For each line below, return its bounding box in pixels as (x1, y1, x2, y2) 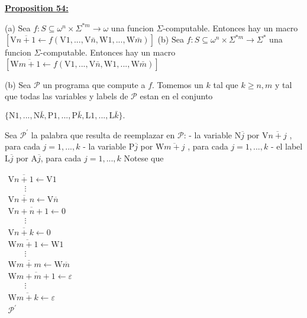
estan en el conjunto (140, 90, 213, 102)
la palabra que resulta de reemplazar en (31, 128, 175, 141)
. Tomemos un (152, 78, 203, 90)
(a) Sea (5, 21, 31, 34)
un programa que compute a (43, 78, 146, 90)
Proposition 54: (5, 2, 69, 14)
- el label (270, 140, 303, 152)
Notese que (124, 151, 164, 164)
